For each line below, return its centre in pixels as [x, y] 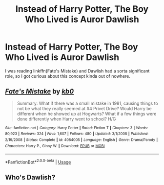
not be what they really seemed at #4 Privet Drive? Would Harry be [84, 108]
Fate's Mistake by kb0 [40, 92]
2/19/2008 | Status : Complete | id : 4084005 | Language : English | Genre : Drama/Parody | [82, 140]
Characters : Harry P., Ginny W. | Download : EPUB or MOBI [55, 146]
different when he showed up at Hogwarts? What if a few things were [87, 114]
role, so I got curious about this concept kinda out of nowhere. [68, 76]
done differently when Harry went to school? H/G [66, 119]
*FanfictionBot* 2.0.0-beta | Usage [38, 162]
